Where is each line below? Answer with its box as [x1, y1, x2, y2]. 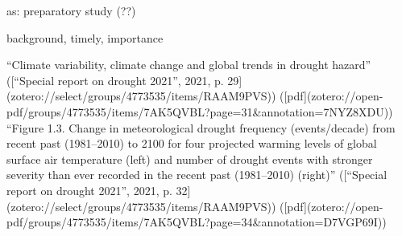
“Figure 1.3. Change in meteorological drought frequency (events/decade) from [6, 119, 396, 136]
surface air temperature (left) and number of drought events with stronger [6, 150, 373, 167]
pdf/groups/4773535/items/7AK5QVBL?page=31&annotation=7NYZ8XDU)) [6, 103, 393, 120]
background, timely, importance [6, 29, 164, 46]
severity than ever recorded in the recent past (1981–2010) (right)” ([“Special [6, 166, 387, 183]
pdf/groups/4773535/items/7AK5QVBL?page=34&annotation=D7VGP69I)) [6, 214, 387, 230]
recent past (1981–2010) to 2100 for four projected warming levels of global [6, 135, 377, 152]
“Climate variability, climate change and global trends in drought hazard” [6, 56, 371, 73]
